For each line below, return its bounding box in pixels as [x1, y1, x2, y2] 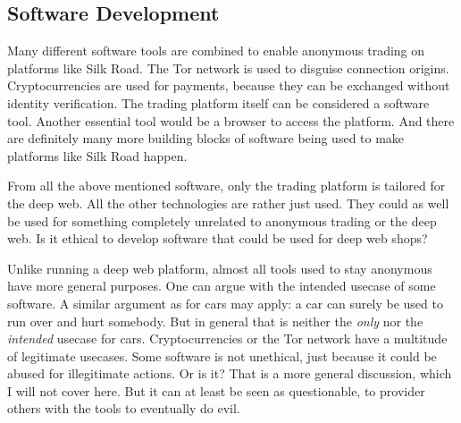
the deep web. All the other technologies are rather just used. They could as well [7, 193, 449, 212]
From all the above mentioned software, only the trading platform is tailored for [7, 176, 446, 195]
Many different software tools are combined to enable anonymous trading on [7, 41, 425, 60]
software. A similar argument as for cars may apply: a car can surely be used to [7, 293, 443, 312]
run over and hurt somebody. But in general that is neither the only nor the [7, 311, 423, 330]
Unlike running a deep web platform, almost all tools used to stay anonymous [7, 258, 432, 277]
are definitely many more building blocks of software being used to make [7, 129, 405, 148]
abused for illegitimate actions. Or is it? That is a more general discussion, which [7, 364, 452, 383]
